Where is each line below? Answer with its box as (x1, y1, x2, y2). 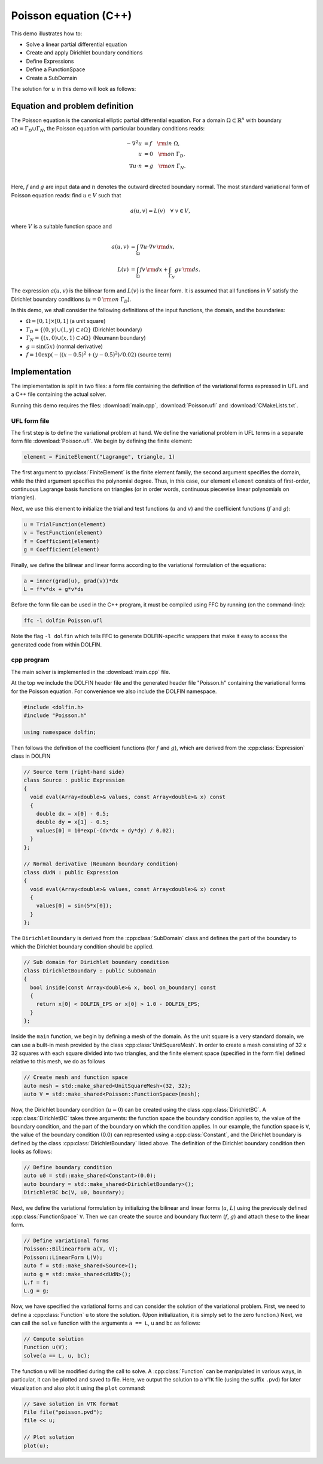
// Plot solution (23, 1434, 75, 1441)
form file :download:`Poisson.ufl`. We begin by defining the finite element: (11, 437, 193, 445)
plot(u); (23, 1442, 50, 1449)
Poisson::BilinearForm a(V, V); (23, 1246, 119, 1252)
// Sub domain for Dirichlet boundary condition (23, 959, 169, 966)
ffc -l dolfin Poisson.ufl (23, 617, 103, 624)
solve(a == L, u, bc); (23, 1352, 90, 1359)
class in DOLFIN (11, 752, 51, 760)
